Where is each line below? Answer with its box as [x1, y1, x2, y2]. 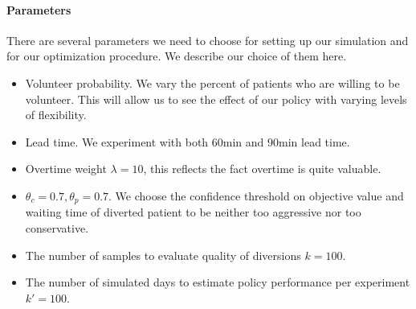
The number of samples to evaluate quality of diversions [25, 246, 301, 263]
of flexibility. [25, 106, 87, 123]
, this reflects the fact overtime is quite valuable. [143, 160, 381, 177]
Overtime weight [25, 160, 107, 177]
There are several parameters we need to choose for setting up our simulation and [6, 31, 409, 48]
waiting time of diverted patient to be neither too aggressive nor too [25, 204, 361, 220]
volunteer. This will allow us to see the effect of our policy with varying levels [25, 90, 407, 107]
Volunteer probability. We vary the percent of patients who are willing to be [25, 74, 400, 91]
